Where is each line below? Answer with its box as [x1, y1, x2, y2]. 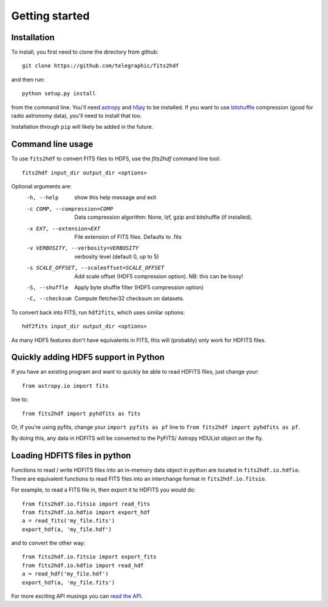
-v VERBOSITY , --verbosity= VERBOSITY [26, 245, 139, 252]
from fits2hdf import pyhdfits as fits [22, 410, 141, 417]
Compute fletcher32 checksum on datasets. [74, 295, 185, 302]
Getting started [11, 9, 90, 22]
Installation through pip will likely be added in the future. [11, 123, 154, 131]
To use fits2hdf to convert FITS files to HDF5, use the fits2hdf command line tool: [11, 155, 221, 162]
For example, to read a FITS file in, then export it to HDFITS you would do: [11, 486, 196, 493]
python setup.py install [22, 90, 96, 97]
